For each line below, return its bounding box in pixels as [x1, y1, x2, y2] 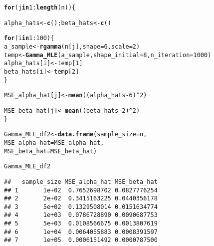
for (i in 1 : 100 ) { [4, 35, 54, 42]
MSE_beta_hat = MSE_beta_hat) [4, 147, 97, 155]
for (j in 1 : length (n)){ [4, 4, 76, 11]
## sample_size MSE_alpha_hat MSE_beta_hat [4, 178, 158, 185]
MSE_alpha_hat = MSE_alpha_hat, [4, 139, 104, 146]
